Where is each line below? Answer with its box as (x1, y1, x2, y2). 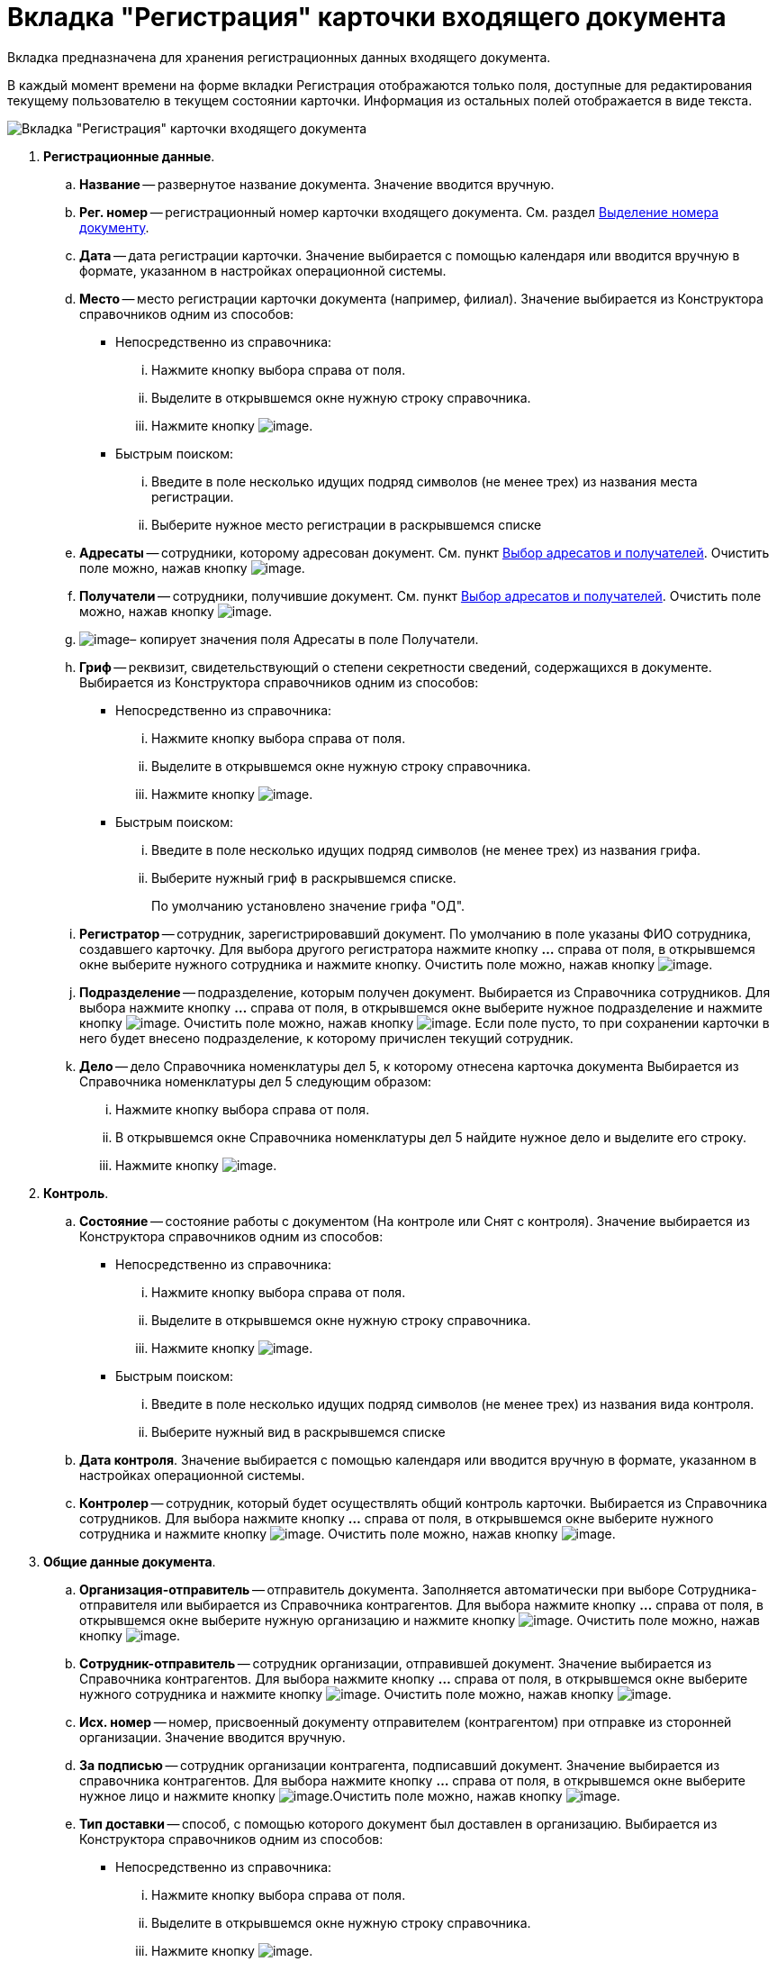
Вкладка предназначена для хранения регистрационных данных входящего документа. (7, 49, 551, 65)
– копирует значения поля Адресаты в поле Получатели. (130, 631, 479, 647)
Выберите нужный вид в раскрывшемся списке (151, 1423, 446, 1440)
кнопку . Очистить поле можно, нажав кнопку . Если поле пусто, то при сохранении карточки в (79, 1014, 770, 1031)
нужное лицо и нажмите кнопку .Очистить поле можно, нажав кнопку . (79, 1787, 620, 1803)
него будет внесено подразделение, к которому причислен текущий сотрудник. (79, 1030, 574, 1046)
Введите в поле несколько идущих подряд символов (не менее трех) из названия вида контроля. (151, 1395, 754, 1412)
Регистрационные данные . (43, 148, 215, 164)
